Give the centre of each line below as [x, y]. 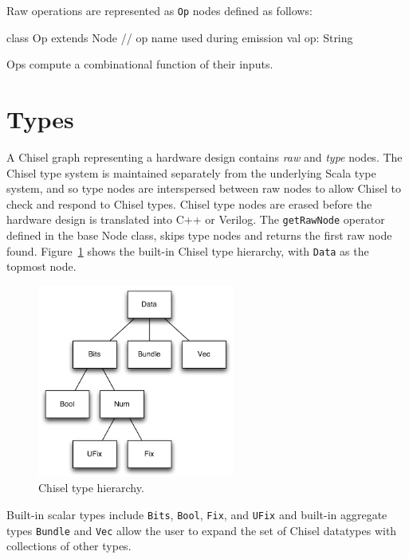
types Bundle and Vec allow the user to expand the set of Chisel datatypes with [202, 530]
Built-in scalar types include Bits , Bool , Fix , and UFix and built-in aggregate [197, 515]
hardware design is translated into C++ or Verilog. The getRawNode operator [196, 219]
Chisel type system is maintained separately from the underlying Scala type [191, 172]
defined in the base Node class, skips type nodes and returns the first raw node [199, 235]
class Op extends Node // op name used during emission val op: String [180, 37]
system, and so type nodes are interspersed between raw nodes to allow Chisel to [204, 188]
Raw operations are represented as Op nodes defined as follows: [159, 10]
